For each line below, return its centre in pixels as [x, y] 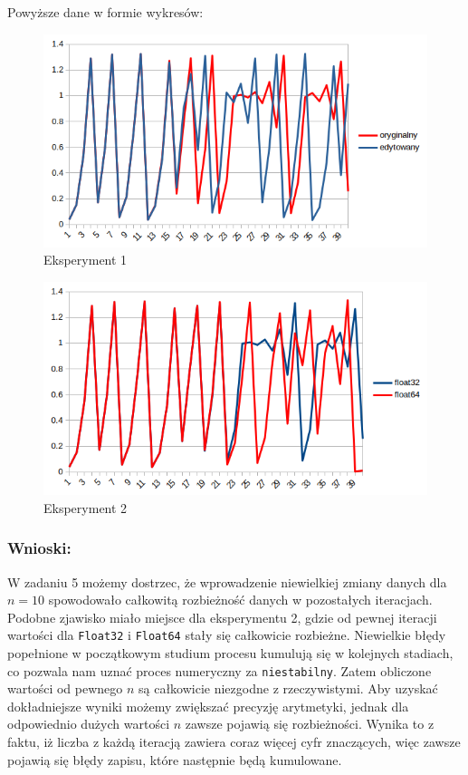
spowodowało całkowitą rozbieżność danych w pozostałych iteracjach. [240, 600]
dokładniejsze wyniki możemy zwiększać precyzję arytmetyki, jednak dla [208, 706]
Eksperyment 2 [86, 507]
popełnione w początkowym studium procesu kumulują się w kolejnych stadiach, [230, 653]
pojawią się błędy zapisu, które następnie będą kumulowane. [175, 759]
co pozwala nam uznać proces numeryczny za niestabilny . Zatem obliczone [220, 670]
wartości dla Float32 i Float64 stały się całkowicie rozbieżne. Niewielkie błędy [227, 635]
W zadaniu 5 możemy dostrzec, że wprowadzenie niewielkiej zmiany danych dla [227, 581]
